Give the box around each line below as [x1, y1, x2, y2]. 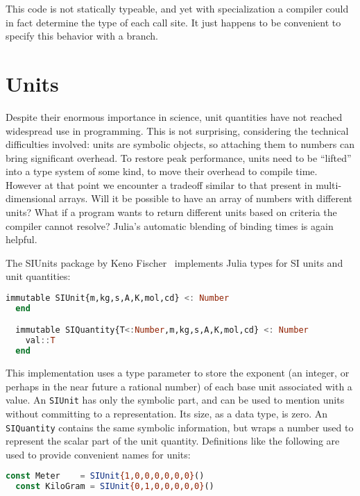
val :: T [25, 336, 55, 346]
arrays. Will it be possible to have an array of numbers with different [59, 191, 352, 206]
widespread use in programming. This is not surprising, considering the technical [6, 123, 349, 138]
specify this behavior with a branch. [6, 28, 158, 43]
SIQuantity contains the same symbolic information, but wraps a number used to [6, 420, 354, 434]
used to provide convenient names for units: [6, 447, 191, 461]
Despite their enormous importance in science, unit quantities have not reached [6, 109, 343, 124]
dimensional [6, 191, 56, 206]
